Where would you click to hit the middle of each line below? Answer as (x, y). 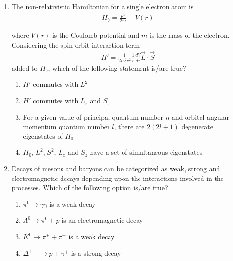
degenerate (197, 126)
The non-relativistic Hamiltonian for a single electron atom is (102, 6)
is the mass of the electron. (189, 35)
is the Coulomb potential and (96, 35)
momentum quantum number (66, 126)
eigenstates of (43, 136)
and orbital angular (200, 117)
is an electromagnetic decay (102, 220)
